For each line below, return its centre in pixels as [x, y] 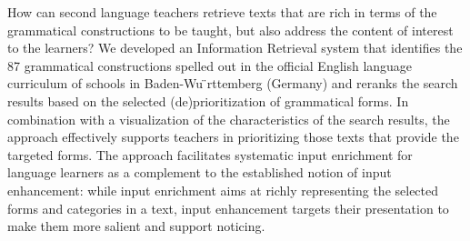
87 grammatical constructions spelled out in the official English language [210, 65]
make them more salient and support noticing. [136, 226]
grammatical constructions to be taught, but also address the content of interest [230, 30]
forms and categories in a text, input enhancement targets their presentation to [228, 208]
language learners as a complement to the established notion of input [200, 172]
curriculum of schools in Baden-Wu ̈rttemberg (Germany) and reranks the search [233, 83]
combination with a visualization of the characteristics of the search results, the [229, 119]
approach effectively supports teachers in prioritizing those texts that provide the [233, 137]
